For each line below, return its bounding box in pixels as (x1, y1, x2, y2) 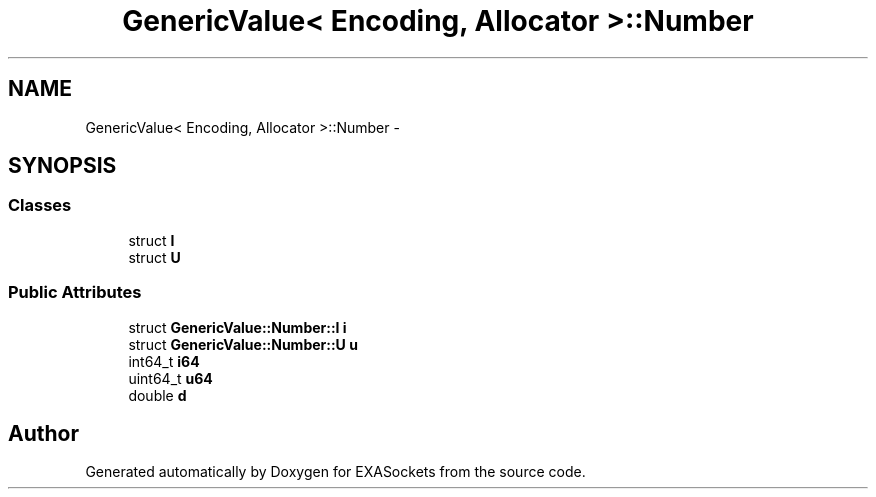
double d (128, 386, 187, 404)
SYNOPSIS (8, 153, 117, 179)
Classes (8, 195, 72, 216)
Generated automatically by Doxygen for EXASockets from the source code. (85, 463, 586, 481)
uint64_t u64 (128, 369, 213, 387)
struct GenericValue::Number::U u (128, 335, 358, 353)
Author (8, 420, 79, 446)
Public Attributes (8, 282, 142, 303)
